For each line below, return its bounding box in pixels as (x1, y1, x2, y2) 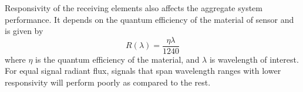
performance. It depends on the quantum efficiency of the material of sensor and (5, 13, 294, 25)
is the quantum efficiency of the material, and (35, 53, 200, 65)
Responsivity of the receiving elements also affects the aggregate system (5, 2, 262, 13)
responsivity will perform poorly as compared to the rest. (5, 76, 211, 88)
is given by (5, 25, 43, 37)
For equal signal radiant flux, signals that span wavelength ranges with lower (5, 64, 281, 77)
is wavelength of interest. (209, 53, 299, 65)
